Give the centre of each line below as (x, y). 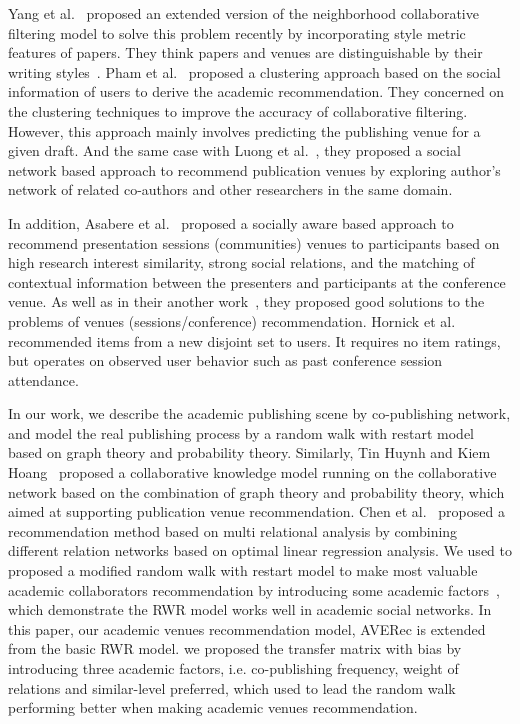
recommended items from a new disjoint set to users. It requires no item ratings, (254, 340)
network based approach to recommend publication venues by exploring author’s (254, 169)
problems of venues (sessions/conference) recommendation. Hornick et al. (232, 320)
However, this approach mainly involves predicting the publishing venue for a (244, 130)
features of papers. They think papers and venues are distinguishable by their (245, 52)
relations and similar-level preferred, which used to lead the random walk (232, 687)
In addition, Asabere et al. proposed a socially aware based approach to (231, 222)
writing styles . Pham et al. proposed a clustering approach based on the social (254, 71)
